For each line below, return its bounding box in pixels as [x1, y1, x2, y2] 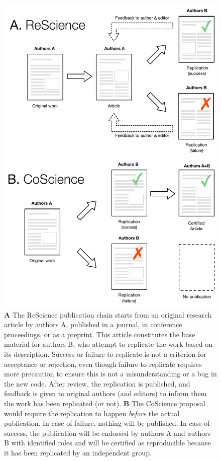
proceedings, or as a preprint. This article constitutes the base [4, 329, 195, 339]
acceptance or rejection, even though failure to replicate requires [4, 358, 202, 369]
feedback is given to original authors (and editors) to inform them [4, 388, 207, 399]
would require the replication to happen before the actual [4, 408, 180, 418]
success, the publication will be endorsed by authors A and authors [4, 427, 211, 438]
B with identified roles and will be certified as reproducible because [4, 437, 211, 448]
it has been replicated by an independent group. [4, 447, 152, 457]
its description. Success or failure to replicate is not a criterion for [4, 348, 206, 359]
